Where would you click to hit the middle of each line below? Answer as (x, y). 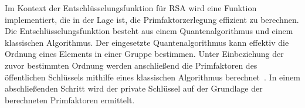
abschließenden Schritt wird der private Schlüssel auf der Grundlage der (134, 88)
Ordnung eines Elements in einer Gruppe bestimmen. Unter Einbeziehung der (144, 54)
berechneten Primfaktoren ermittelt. (70, 99)
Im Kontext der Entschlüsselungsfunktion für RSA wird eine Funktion (131, 8)
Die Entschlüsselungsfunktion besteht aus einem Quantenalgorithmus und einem (149, 31)
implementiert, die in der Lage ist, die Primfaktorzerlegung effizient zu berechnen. (152, 19)
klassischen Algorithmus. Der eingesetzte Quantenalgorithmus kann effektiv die (147, 42)
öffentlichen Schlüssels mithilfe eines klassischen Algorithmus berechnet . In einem (152, 77)
